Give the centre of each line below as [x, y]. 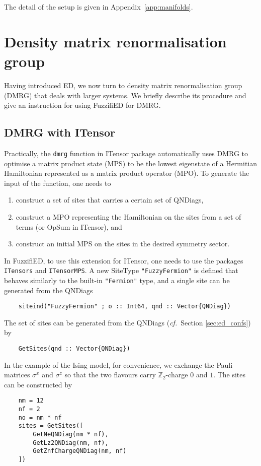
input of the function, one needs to [58, 183]
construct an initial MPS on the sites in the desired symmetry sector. [123, 244]
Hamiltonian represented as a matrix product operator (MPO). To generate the [127, 173]
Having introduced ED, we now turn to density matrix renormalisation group [123, 85]
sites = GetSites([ [51, 426]
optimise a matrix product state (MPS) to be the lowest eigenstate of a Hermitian [131, 163]
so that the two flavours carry [110, 375]
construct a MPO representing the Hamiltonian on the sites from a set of [128, 216]
